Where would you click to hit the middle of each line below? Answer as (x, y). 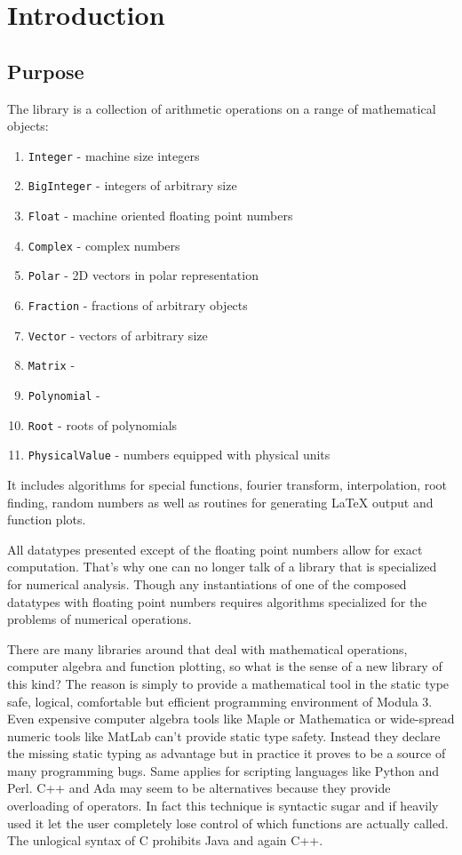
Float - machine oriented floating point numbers (160, 216)
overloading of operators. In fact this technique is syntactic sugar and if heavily (223, 806)
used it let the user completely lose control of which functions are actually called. (228, 823)
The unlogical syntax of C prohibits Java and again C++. (165, 840)
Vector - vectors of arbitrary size (118, 335)
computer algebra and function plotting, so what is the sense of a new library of (225, 666)
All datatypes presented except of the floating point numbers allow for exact (215, 549)
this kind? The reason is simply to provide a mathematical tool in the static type (228, 683)
